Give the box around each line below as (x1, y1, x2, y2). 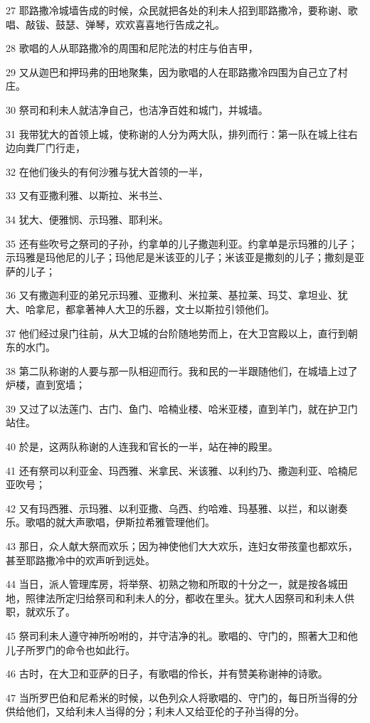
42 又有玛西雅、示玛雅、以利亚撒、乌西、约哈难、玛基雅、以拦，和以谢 (6, 500, 338, 515)
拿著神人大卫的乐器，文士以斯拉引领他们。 (75, 301, 275, 316)
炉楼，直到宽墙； (6, 377, 85, 392)
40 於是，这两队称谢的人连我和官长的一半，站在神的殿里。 (6, 439, 278, 454)
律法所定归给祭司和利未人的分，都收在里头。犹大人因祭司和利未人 (35, 590, 344, 605)
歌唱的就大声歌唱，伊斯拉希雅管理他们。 (25, 514, 215, 529)
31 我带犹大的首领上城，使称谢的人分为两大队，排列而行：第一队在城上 (6, 126, 338, 141)
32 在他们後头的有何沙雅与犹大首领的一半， (6, 164, 208, 179)
